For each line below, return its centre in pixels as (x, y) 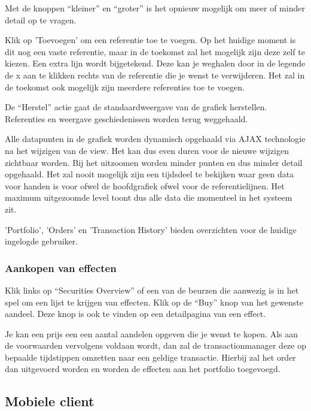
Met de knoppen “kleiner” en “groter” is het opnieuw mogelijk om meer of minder (155, 8)
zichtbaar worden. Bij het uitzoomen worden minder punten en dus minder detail (154, 162)
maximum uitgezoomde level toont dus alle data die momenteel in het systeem (149, 197)
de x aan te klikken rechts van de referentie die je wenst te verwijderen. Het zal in (155, 75)
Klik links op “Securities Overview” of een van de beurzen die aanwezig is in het (152, 290)
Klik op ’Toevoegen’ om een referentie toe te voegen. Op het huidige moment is (150, 40)
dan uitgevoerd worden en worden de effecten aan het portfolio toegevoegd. (143, 369)
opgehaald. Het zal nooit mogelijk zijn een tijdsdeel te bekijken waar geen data (150, 174)
